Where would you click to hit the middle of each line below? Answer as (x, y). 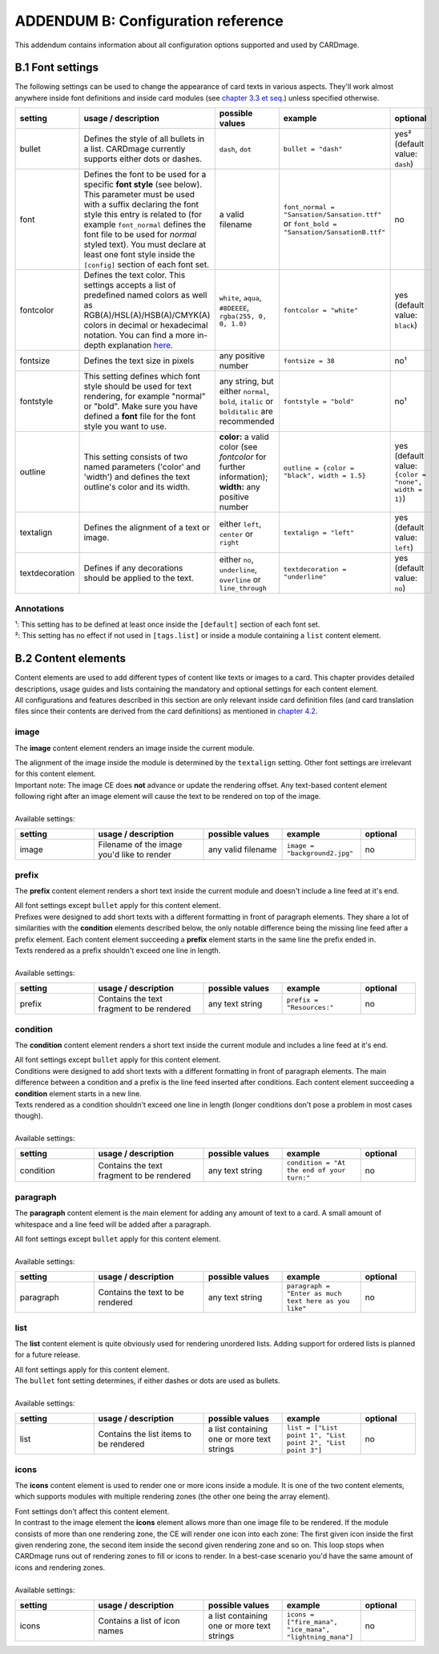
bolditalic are (246, 411)
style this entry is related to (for (143, 215)
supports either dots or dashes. (143, 159)
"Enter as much (314, 1294)
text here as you (318, 1301)
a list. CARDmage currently (135, 149)
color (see (238, 447)
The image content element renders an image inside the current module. (135, 748)
